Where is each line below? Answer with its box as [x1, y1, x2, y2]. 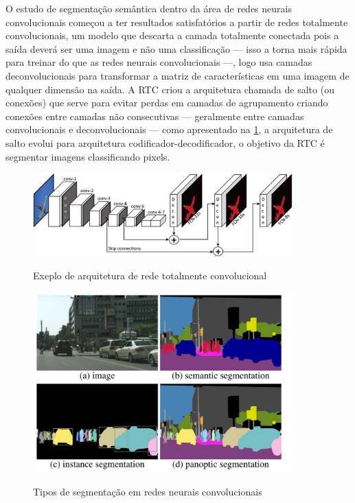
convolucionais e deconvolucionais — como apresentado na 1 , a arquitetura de [5, 122, 333, 137]
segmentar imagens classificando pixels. [5, 149, 170, 163]
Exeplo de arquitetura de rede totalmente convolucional [33, 268, 267, 283]
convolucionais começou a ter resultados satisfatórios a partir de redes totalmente [5, 14, 348, 29]
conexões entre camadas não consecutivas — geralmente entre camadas [5, 108, 304, 123]
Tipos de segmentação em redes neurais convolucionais [33, 484, 262, 499]
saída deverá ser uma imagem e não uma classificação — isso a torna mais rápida [5, 41, 347, 56]
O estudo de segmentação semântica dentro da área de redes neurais [5, 1, 292, 15]
